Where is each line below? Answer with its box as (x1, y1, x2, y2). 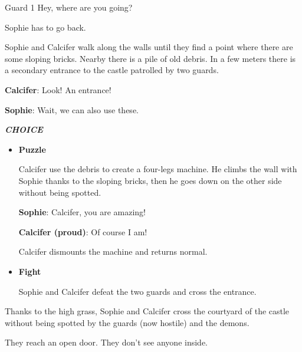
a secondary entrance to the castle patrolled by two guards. (5, 64, 219, 76)
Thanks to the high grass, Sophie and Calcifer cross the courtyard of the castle (5, 305, 290, 317)
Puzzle (18, 143, 46, 155)
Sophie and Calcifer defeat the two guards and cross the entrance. (18, 285, 257, 297)
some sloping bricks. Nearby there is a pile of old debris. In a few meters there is (5, 52, 296, 64)
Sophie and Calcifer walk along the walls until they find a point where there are (5, 41, 293, 53)
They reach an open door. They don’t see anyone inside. (5, 336, 208, 348)
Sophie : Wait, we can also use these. (5, 103, 139, 116)
